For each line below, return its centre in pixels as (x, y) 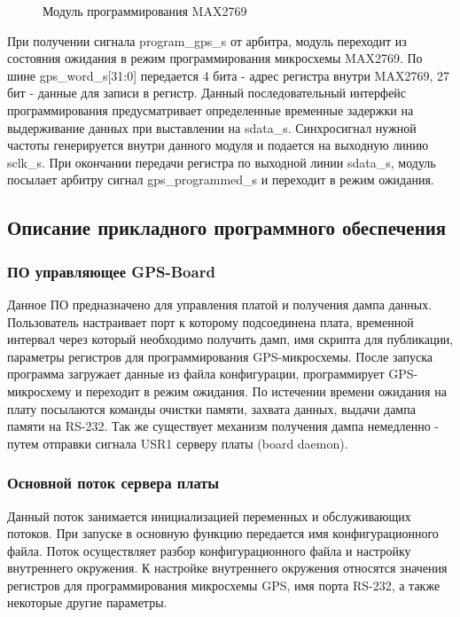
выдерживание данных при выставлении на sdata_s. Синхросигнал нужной (212, 127)
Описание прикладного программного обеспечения (227, 227)
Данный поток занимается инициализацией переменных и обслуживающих (209, 515)
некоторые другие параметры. (87, 602)
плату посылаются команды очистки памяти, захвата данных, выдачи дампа (211, 408)
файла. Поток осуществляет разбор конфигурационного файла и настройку (209, 550)
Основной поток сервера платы (113, 483)
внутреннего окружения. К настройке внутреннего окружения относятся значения (227, 568)
